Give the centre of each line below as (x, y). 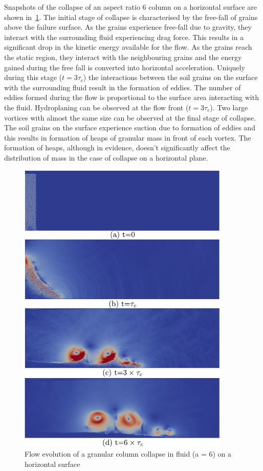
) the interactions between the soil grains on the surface (170, 77)
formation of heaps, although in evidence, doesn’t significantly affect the (117, 148)
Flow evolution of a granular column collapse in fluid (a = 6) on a (128, 454)
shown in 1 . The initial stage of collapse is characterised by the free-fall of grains (131, 17)
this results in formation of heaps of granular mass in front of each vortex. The (128, 137)
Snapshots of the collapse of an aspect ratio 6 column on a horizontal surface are (131, 7)
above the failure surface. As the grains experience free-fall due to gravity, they (128, 27)
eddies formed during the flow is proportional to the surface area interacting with (131, 97)
